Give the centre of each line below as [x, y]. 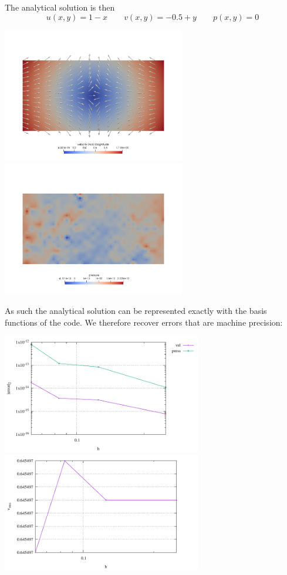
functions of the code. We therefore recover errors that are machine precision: [144, 322]
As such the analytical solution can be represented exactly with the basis [136, 311]
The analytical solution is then [60, 7]
